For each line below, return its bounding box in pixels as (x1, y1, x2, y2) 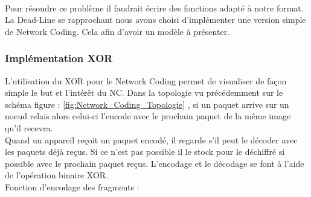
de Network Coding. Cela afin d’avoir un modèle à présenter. (5, 25, 230, 37)
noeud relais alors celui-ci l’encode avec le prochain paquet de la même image (5, 110, 291, 122)
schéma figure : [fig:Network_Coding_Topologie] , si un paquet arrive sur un (5, 98, 289, 110)
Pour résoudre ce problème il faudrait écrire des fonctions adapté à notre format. (5, 1, 304, 14)
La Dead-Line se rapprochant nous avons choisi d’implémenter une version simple (5, 13, 306, 26)
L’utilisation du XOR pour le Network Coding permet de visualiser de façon (5, 74, 287, 87)
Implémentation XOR (5, 51, 113, 66)
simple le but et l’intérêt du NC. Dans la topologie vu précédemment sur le (5, 86, 283, 99)
